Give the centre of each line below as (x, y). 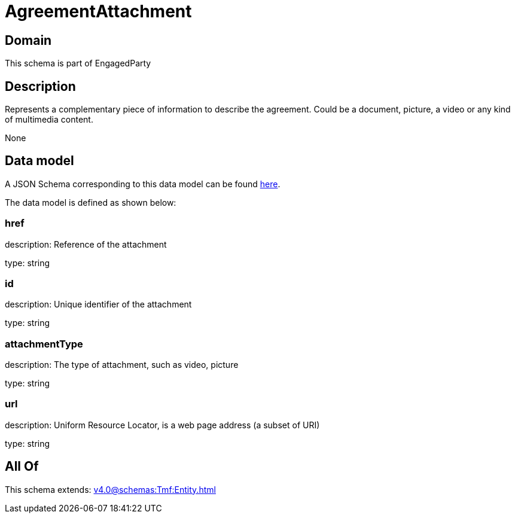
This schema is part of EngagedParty (78, 63)
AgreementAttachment (98, 11)
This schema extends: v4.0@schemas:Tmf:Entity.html (110, 489)
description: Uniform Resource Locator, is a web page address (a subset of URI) (162, 425)
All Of (22, 467)
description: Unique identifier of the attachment (98, 304)
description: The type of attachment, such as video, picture (122, 365)
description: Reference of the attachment (86, 244)
